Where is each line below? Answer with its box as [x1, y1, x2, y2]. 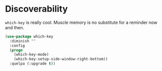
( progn [9, 48, 23, 53]
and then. [5, 24, 24, 30]
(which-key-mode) [14, 52, 49, 57]
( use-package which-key [5, 34, 54, 39]
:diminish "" [9, 38, 36, 43]
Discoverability [5, 3, 68, 15]
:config [9, 43, 25, 48]
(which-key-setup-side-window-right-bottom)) [14, 57, 108, 62]
